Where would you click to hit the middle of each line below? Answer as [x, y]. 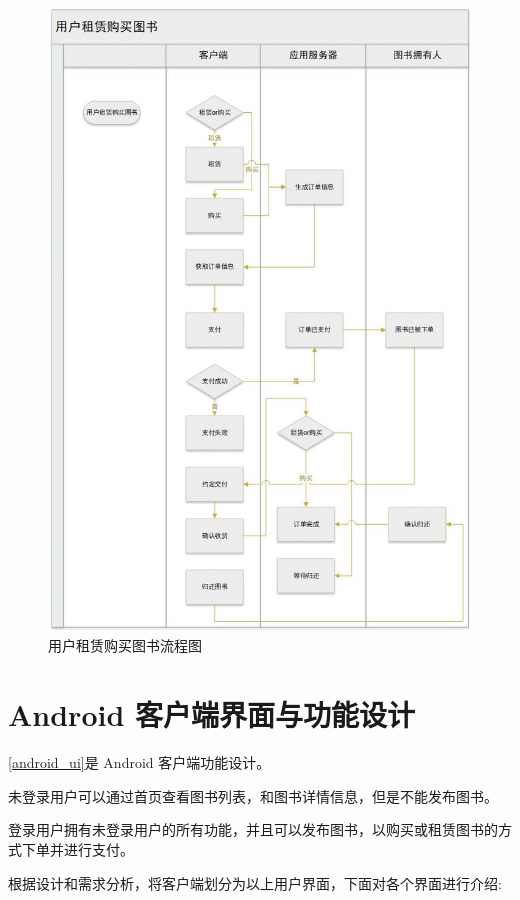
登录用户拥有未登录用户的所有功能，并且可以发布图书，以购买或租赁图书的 [253, 829]
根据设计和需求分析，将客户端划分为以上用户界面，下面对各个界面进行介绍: [255, 882]
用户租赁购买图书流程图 [125, 645]
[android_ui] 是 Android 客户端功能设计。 [139, 762]
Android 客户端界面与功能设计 [212, 714]
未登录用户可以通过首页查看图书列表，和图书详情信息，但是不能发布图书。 [253, 795]
